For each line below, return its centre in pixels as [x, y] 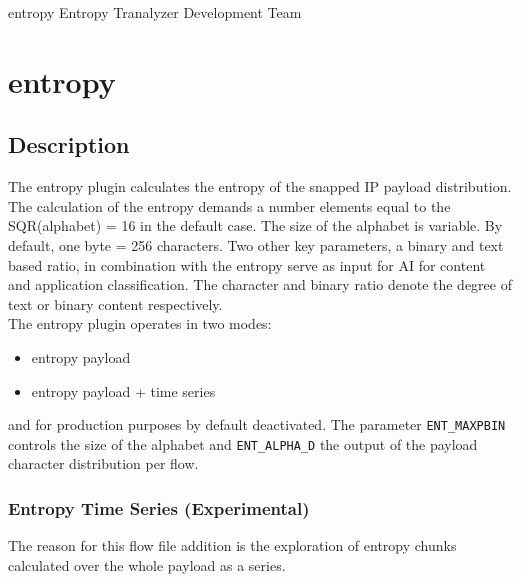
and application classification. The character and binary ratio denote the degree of [260, 284]
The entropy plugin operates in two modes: [140, 323]
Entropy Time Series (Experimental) [159, 507]
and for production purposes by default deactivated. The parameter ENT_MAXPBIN [257, 424]
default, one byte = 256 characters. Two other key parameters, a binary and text [256, 244]
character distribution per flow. [103, 463]
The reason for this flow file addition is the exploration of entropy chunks [232, 545]
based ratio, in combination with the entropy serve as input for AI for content [247, 264]
